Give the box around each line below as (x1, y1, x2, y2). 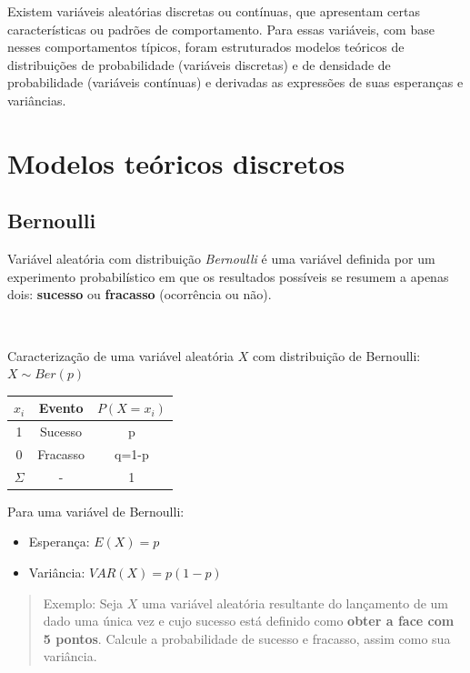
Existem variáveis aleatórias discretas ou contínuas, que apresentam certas (7, 2, 421, 20)
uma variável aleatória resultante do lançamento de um (142, 593, 448, 612)
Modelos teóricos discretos (7, 144, 345, 181)
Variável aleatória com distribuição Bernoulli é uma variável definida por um (7, 249, 435, 268)
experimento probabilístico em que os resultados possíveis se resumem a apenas (7, 266, 449, 286)
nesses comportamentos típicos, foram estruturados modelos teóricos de (7, 37, 405, 56)
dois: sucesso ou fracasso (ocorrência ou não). (7, 285, 272, 304)
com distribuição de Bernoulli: (252, 346, 421, 365)
